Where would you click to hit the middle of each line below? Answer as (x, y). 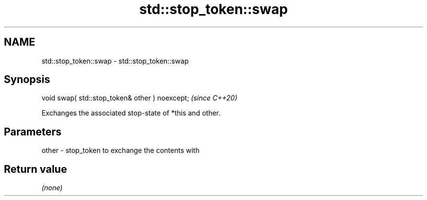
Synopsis (27, 80)
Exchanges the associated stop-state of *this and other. (131, 113)
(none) (52, 188)
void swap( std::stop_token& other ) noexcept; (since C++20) (139, 98)
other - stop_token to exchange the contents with (121, 150)
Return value (36, 169)
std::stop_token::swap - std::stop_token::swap (115, 61)
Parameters (33, 132)
